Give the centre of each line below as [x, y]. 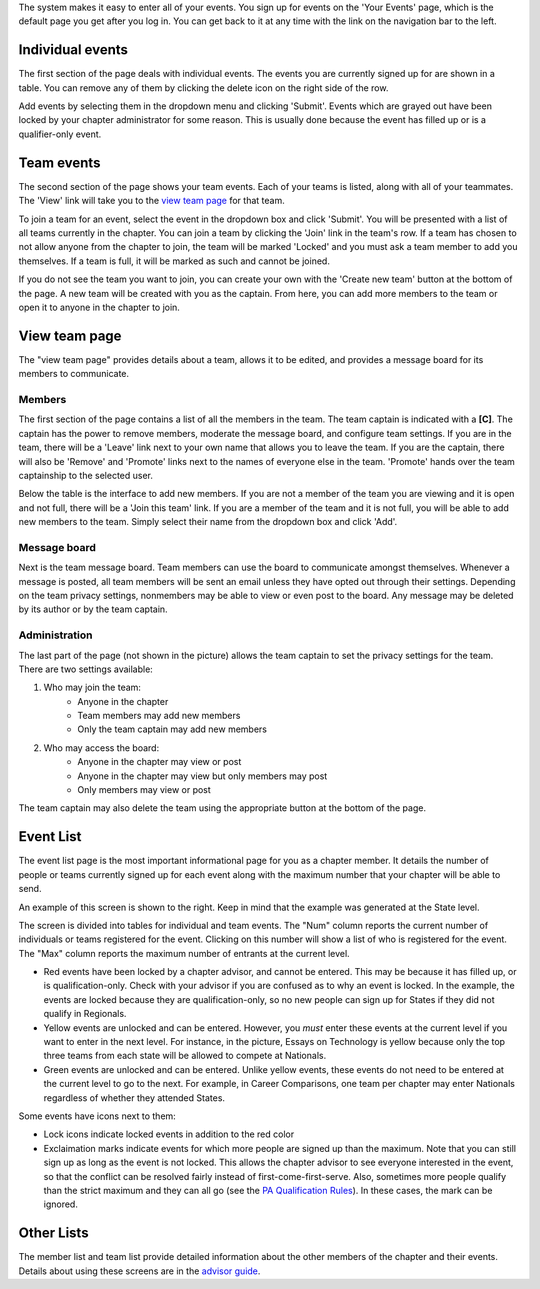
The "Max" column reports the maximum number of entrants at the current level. [184, 953]
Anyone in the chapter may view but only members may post [202, 776]
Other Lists [53, 1233]
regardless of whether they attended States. [134, 1097]
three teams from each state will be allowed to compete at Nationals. [185, 1056]
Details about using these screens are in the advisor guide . [139, 1271]
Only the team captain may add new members [172, 729]
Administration [55, 635]
